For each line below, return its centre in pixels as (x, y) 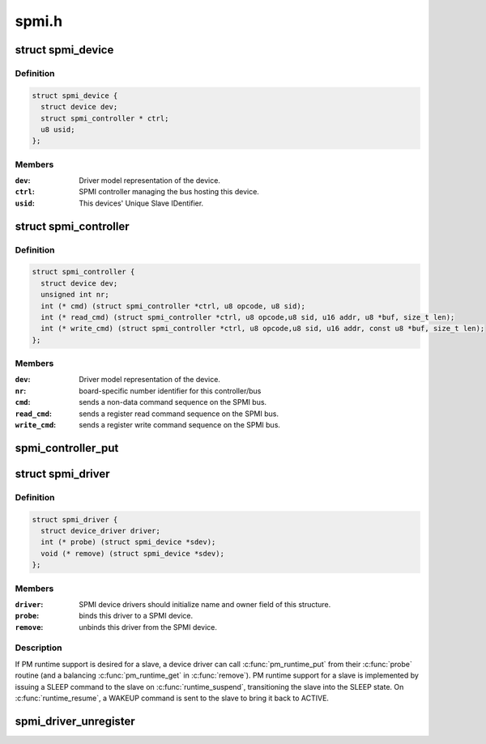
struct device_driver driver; (101, 531)
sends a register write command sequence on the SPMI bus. (180, 425)
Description (38, 648)
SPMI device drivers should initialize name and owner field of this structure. (205, 604)
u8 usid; (58, 129)
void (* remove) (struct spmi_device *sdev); (132, 553)
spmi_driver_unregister (75, 721)
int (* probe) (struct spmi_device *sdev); (128, 542)
